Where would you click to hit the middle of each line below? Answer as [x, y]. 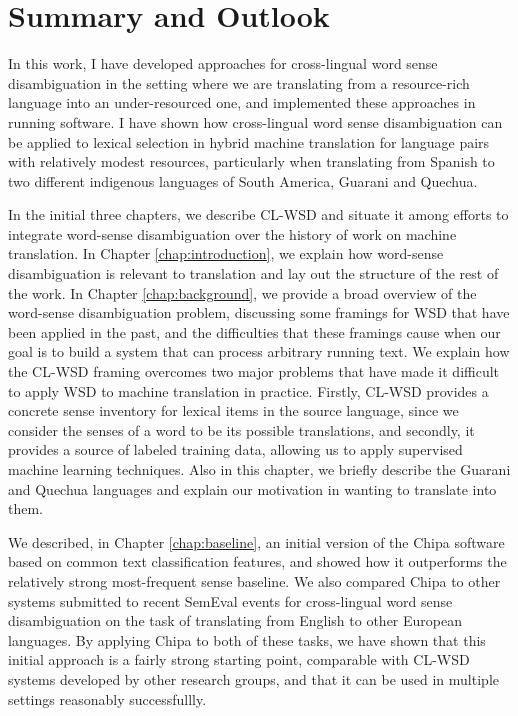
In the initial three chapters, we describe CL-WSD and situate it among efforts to [258, 214]
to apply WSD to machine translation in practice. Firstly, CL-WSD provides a [248, 390]
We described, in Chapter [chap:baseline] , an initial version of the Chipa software [256, 541]
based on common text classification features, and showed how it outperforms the [257, 561]
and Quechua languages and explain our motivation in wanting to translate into [252, 488]
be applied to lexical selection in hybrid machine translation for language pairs [249, 141]
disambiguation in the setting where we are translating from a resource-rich [239, 82]
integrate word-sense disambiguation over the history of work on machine [232, 233]
